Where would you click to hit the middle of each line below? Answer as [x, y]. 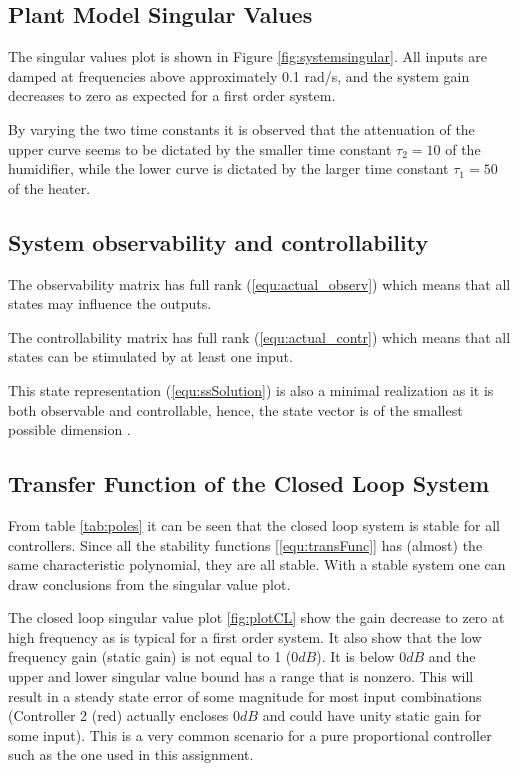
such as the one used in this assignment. [131, 754]
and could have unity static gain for [372, 715]
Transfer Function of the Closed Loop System [249, 483]
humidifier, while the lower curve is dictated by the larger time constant [228, 168]
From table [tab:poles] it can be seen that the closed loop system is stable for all [254, 524]
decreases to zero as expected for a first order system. [172, 95]
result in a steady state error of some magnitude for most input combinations [245, 695]
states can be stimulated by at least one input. [150, 356]
